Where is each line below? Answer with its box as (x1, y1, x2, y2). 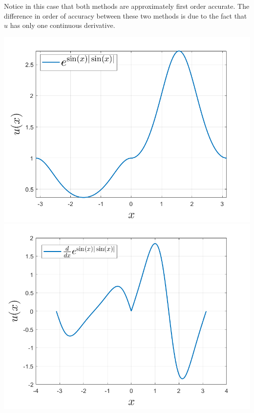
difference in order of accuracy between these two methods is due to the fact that (4, 10, 247, 21)
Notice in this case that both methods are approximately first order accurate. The (4, 1, 250, 11)
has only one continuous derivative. (10, 20, 115, 30)
